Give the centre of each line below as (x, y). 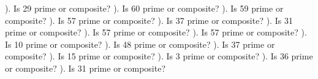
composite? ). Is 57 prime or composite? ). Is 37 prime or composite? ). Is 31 (149, 20)
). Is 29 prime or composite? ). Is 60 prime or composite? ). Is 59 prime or (144, 8)
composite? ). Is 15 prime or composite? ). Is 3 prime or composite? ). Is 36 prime (159, 56)
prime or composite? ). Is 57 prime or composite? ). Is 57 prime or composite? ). (156, 32)
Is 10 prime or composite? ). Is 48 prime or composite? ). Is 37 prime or (140, 44)
